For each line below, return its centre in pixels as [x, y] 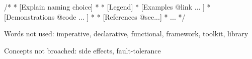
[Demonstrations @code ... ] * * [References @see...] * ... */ [95, 16]
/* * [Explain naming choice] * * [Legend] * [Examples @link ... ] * [107, 7]
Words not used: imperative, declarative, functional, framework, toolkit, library [126, 34]
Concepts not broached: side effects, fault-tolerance [82, 50]
